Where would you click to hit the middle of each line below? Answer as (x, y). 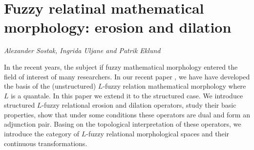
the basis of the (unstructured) (50, 86)
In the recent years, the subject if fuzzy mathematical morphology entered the (121, 66)
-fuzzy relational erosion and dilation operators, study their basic (139, 105)
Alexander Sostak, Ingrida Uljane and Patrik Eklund (82, 50)
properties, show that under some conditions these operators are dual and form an (127, 114)
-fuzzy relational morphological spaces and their (158, 134)
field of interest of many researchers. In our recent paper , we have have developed (127, 76)
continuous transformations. (46, 143)
